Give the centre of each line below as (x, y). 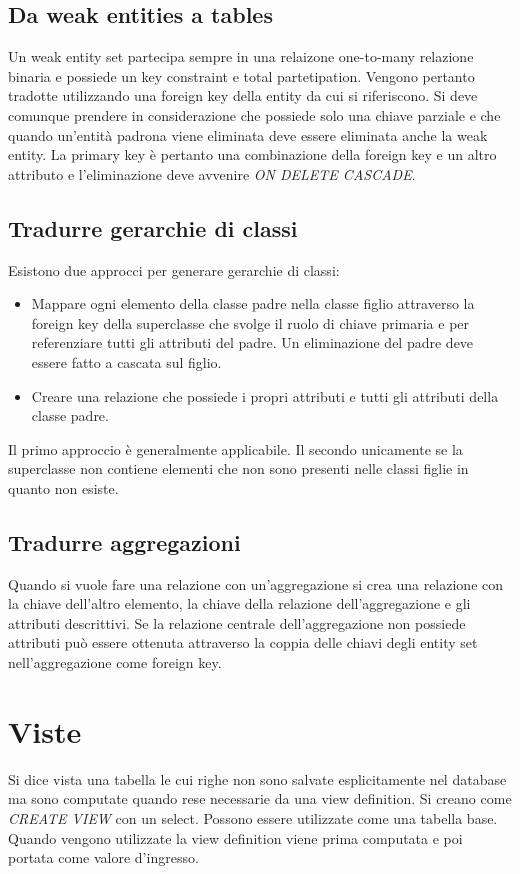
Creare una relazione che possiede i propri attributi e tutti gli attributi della (265, 395)
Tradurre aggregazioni (124, 541)
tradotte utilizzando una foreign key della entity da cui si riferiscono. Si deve (243, 95)
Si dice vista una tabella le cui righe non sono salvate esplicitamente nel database (257, 778)
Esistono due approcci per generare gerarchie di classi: (174, 269)
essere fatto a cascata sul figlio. (126, 361)
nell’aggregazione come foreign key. (115, 662)
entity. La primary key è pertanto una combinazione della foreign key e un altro (252, 154)
